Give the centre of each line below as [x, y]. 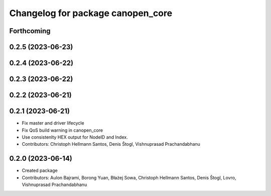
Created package [40, 170]
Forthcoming [30, 31]
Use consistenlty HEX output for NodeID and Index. [75, 137]
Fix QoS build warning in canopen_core [62, 130]
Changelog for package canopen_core [91, 13]
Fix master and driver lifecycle [53, 123]
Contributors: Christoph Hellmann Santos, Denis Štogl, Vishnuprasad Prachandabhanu [111, 144]
